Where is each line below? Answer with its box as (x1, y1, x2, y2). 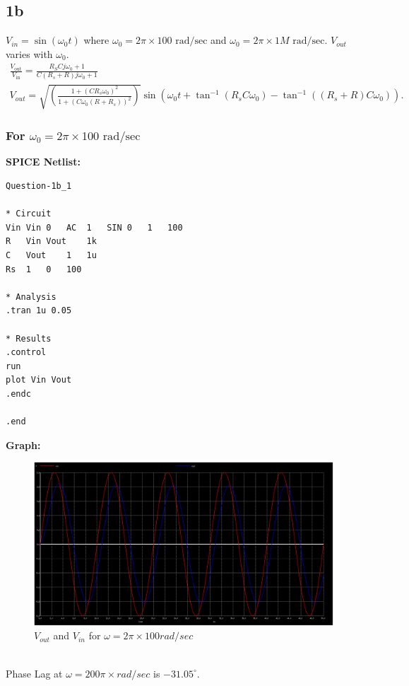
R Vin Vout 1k (6, 236, 97, 247)
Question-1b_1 (6, 180, 72, 191)
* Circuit (6, 209, 52, 219)
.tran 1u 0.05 (6, 306, 72, 316)
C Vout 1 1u (6, 250, 97, 260)
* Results (6, 333, 52, 344)
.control (6, 347, 47, 358)
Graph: (6, 437, 41, 452)
